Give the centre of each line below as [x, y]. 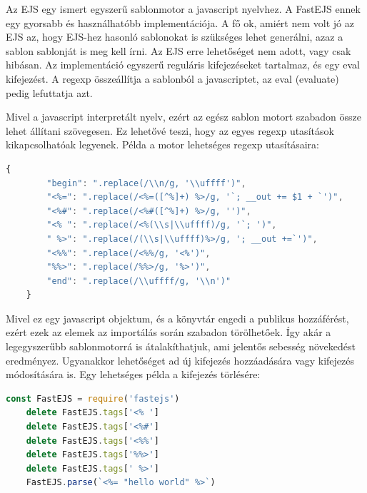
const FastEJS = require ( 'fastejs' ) [93, 398]
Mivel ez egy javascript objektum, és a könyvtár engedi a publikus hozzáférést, [177, 318]
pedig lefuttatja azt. [49, 92]
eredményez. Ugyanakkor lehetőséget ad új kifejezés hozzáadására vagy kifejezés [180, 360]
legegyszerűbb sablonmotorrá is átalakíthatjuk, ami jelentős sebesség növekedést [181, 346]
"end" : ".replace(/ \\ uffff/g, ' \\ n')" [139, 281]
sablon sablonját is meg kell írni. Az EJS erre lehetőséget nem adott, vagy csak [179, 50]
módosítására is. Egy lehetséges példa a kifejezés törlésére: [133, 374]
